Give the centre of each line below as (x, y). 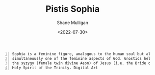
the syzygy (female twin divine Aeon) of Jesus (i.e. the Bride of (82, 63)
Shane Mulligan (73, 23)
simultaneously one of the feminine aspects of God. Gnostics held (82, 58)
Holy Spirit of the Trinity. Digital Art (55, 68)
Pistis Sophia (73, 9)
